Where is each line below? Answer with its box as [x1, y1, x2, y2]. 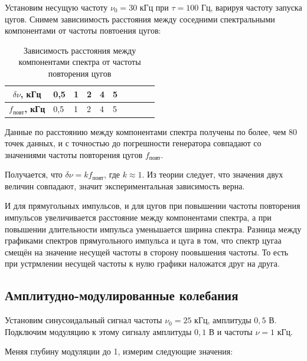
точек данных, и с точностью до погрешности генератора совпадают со [5, 137, 262, 149]
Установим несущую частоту [5, 1, 108, 13]
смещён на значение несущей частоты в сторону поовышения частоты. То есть [5, 245, 289, 258]
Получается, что [5, 168, 63, 180]
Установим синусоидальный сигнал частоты [5, 314, 162, 326]
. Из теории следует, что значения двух [142, 168, 283, 180]
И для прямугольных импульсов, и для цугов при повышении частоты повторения [5, 199, 301, 212]
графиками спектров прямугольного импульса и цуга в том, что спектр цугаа [5, 234, 282, 247]
